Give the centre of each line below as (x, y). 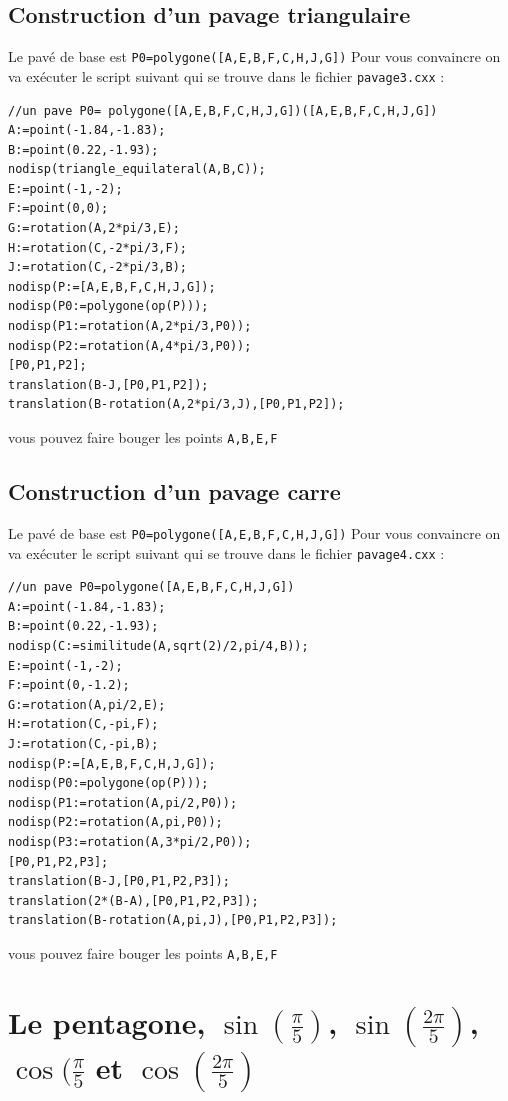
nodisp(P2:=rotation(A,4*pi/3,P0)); (130, 345)
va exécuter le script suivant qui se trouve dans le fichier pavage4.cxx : (226, 552)
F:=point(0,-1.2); (69, 685)
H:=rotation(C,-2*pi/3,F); (97, 247)
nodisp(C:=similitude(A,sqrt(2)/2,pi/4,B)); (158, 645)
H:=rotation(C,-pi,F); (83, 724)
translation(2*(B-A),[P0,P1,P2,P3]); (133, 900)
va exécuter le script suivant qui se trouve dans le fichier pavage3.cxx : (226, 75)
